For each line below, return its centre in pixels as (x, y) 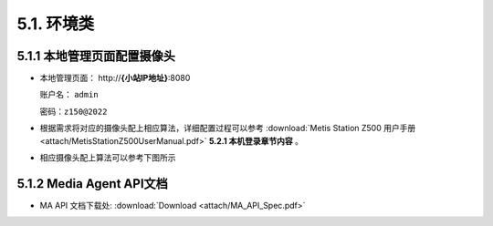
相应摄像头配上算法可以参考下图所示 (108, 158)
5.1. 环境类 (56, 24)
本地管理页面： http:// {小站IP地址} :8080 (115, 78)
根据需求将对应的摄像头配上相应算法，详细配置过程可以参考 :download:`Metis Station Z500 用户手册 (228, 128)
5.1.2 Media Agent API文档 (93, 184)
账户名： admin (69, 95)
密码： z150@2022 (73, 111)
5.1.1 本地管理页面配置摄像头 (96, 56)
